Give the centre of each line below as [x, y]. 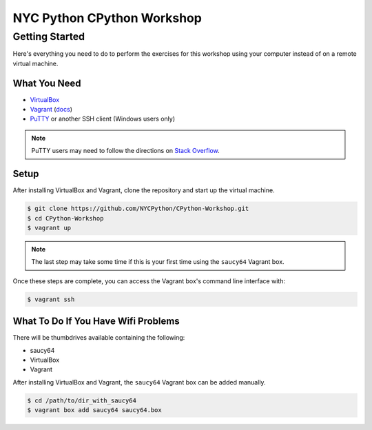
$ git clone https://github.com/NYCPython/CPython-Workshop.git [138, 209]
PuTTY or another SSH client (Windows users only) [103, 119]
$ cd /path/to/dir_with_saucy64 [82, 400]
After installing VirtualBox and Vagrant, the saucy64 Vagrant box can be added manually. [139, 382]
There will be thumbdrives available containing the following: [99, 338]
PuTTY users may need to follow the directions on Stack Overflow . [125, 151]
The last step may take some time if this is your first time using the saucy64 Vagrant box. [158, 262]
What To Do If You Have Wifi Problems [96, 321]
